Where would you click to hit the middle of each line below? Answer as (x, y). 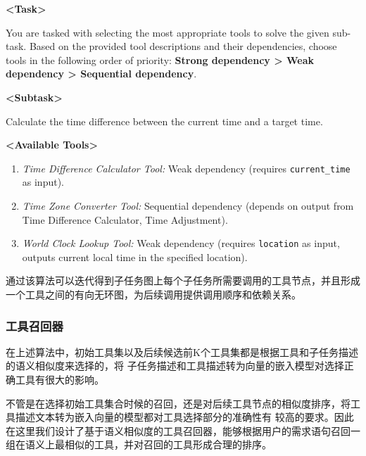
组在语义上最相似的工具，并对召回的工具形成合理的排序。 (139, 444)
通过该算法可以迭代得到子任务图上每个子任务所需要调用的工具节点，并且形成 (183, 280)
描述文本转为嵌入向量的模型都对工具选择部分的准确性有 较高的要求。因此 (184, 417)
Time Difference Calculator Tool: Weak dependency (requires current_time (186, 168)
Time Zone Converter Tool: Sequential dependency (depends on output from (188, 205)
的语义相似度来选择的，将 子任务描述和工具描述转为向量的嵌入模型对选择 (175, 366)
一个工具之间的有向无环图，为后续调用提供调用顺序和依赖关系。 (153, 294)
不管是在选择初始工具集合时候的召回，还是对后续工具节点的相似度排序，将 (178, 403)
